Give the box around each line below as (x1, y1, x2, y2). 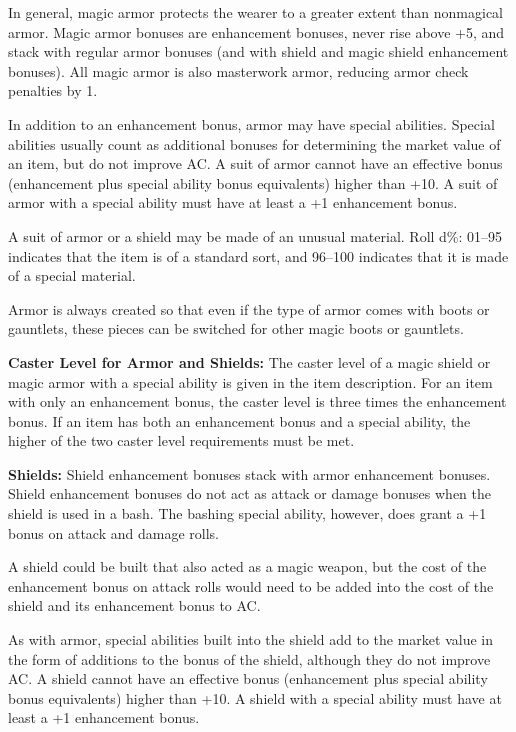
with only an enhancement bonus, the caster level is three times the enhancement (8, 391, 507, 412)
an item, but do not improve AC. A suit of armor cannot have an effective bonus (8, 153, 503, 174)
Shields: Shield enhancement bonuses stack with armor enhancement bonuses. (8, 463, 491, 484)
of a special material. (8, 265, 136, 286)
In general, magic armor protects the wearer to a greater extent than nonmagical (8, 2, 504, 22)
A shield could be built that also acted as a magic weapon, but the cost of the (8, 556, 487, 577)
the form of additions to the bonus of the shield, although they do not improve (8, 648, 491, 669)
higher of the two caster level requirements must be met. (8, 430, 355, 451)
